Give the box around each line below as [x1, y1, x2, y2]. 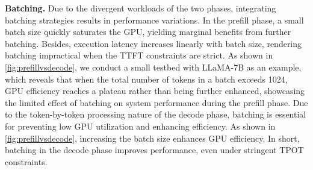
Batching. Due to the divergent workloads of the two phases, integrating [5, 2, 276, 14]
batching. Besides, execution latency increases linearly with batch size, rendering [5, 37, 302, 49]
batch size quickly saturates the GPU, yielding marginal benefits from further [5, 25, 291, 38]
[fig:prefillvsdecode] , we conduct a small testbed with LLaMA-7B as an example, [5, 60, 302, 73]
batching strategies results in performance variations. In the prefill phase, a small [5, 13, 304, 26]
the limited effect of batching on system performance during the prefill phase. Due [5, 96, 308, 109]
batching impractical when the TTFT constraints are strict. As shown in [5, 49, 273, 61]
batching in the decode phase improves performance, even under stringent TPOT [5, 143, 304, 156]
